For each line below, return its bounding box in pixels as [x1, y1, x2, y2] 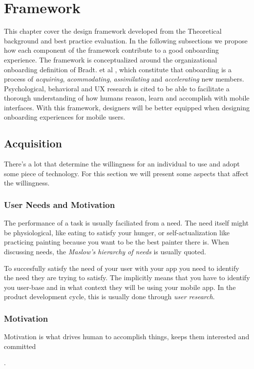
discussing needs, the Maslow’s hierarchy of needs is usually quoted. [4, 246, 206, 257]
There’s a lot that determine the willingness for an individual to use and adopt [4, 159, 240, 169]
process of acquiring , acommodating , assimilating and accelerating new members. [4, 74, 244, 84]
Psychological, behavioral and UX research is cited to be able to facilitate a [4, 83, 230, 93]
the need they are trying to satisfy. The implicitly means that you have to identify [4, 272, 250, 283]
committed [4, 341, 36, 351]
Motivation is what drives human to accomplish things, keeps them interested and [4, 331, 250, 342]
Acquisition [4, 136, 62, 151]
